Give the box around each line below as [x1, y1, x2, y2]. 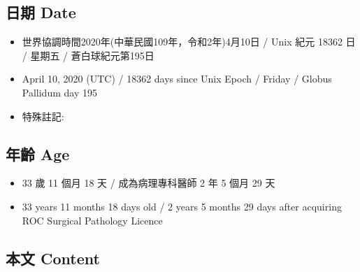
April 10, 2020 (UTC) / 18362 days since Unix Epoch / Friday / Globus [22, 71, 332, 86]
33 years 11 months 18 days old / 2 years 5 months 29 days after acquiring [22, 199, 342, 213]
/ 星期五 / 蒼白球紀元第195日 [22, 48, 154, 62]
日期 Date [6, 1, 76, 23]
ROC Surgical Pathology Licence [22, 213, 163, 227]
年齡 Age [6, 143, 70, 164]
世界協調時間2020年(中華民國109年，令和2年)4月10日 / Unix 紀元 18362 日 [22, 34, 356, 49]
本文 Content [6, 247, 100, 269]
